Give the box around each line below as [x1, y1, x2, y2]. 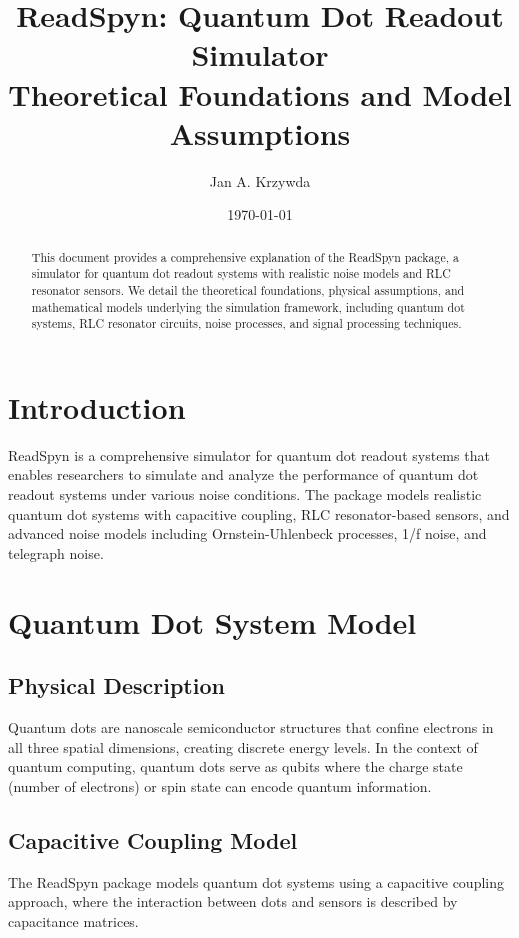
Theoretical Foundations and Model [8, 73, 512, 114]
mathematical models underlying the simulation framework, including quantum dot [31, 298, 465, 315]
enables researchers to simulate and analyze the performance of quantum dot [8, 464, 479, 485]
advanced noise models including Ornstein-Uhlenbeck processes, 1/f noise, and [8, 523, 487, 544]
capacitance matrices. [8, 910, 139, 931]
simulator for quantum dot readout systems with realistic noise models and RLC [31, 265, 451, 282]
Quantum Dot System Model [8, 601, 417, 642]
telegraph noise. [8, 542, 104, 563]
